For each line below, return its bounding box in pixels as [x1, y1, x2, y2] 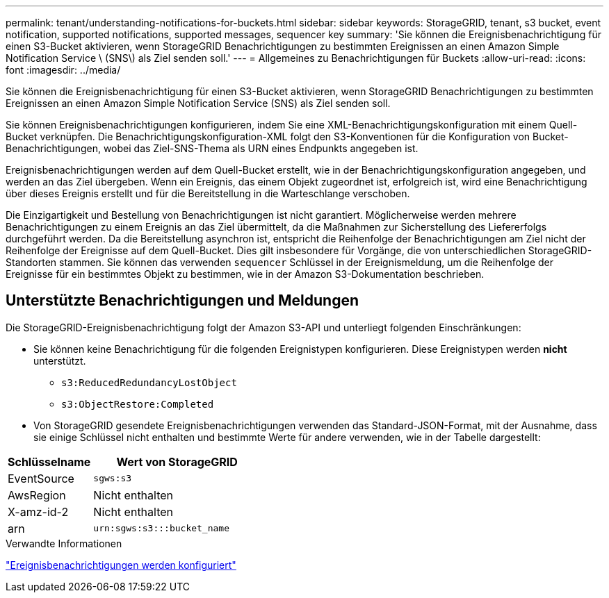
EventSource [8, 471, 74, 485]
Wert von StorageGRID [116, 454, 238, 469]
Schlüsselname [8, 454, 91, 469]
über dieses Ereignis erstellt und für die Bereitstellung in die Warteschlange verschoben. [6, 188, 410, 199]
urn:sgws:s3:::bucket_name [93, 523, 229, 534]
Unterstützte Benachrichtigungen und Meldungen [6, 292, 359, 310]
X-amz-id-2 [8, 504, 69, 519]
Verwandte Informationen [6, 537, 122, 549]
